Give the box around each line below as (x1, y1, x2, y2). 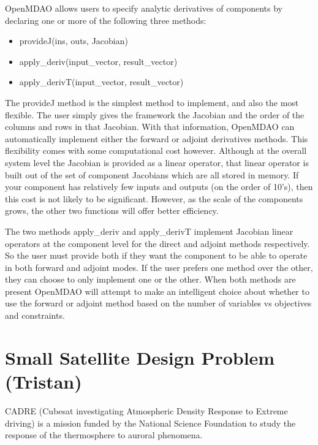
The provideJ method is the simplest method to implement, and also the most (5, 96, 299, 108)
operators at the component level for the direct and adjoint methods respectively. (5, 237, 310, 249)
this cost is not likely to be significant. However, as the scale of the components (5, 192, 303, 205)
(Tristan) (5, 369, 82, 394)
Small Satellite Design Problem (5, 344, 275, 370)
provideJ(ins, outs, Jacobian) (19, 34, 128, 47)
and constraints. (5, 309, 65, 322)
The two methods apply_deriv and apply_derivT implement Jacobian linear (5, 224, 293, 237)
